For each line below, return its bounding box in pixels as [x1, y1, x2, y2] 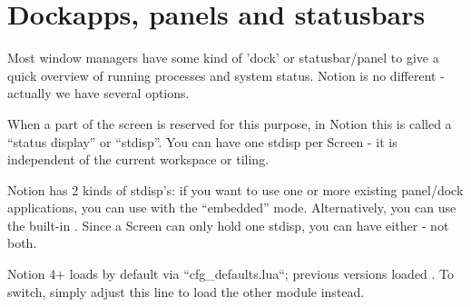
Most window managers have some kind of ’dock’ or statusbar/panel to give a [7, 48, 439, 67]
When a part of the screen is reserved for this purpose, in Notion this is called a [7, 114, 452, 133]
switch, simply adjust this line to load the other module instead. [7, 282, 365, 301]
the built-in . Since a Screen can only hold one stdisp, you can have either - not [7, 215, 449, 234]
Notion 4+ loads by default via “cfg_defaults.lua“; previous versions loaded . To [7, 264, 455, 283]
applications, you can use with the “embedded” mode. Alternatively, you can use [7, 198, 456, 217]
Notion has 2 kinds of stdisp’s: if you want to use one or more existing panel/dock [7, 180, 464, 199]
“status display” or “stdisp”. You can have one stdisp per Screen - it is [7, 132, 397, 151]
